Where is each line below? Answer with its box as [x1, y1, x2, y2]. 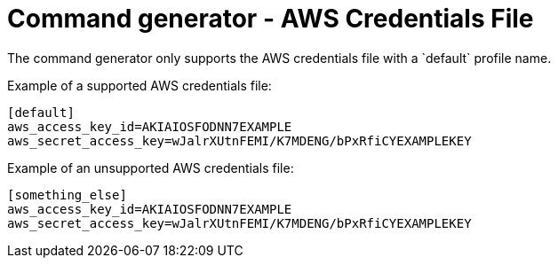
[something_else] [7, 187, 127, 202]
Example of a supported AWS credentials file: [7, 77, 272, 93]
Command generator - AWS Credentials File [7, 4, 534, 34]
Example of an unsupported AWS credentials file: [7, 160, 294, 175]
